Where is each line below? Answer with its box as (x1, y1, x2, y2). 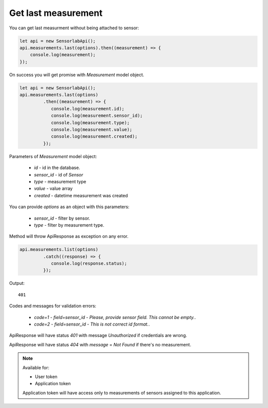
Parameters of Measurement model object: (9, 153, 97, 159)
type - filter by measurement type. (34, 222, 104, 228)
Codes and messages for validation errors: (9, 303, 97, 309)
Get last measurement (9, 7, 103, 18)
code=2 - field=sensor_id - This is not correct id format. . (34, 321, 150, 327)
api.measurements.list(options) (19, 246, 99, 252)
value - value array (34, 185, 73, 191)
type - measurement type (34, 178, 86, 184)
